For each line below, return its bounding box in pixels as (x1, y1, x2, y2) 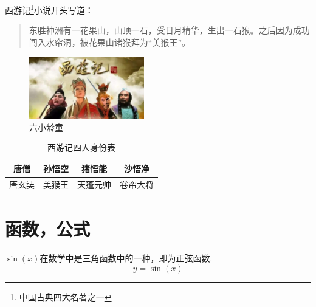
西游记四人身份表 (47, 141, 115, 154)
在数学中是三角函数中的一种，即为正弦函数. (39, 252, 213, 264)
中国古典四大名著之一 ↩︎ (19, 290, 112, 303)
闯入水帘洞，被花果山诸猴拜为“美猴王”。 (29, 35, 191, 48)
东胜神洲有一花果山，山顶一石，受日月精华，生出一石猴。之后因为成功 (29, 24, 310, 36)
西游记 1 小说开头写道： (5, 2, 94, 16)
